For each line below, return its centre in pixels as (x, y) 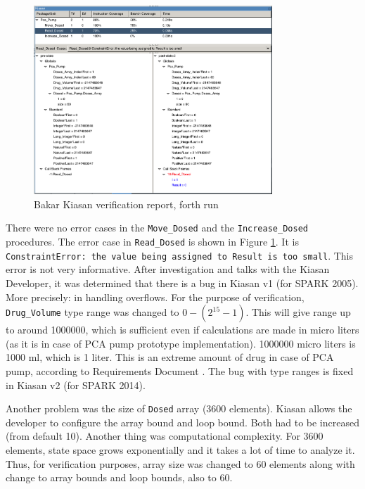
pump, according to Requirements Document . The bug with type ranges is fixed (180, 371)
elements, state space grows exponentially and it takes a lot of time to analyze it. (180, 450)
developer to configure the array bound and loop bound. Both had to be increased (182, 422)
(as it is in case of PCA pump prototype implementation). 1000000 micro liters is (181, 343)
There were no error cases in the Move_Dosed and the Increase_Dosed (157, 228)
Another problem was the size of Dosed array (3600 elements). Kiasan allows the (179, 408)
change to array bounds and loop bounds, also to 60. (119, 477)
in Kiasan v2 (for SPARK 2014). (76, 385)
